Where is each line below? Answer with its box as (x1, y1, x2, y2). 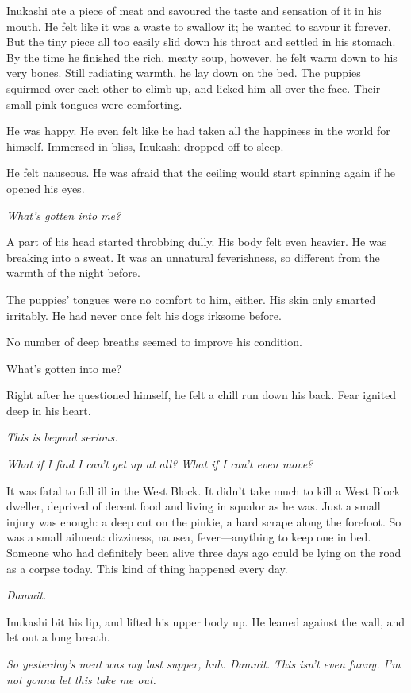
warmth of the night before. (6, 264, 140, 281)
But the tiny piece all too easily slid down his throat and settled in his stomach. (6, 33, 396, 50)
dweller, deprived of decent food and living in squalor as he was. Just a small (6, 498, 381, 514)
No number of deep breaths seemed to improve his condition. (6, 333, 302, 350)
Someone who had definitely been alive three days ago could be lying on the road (6, 545, 401, 561)
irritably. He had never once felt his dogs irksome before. (6, 306, 282, 323)
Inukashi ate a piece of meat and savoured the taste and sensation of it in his (6, 2, 382, 18)
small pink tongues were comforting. (6, 95, 182, 112)
